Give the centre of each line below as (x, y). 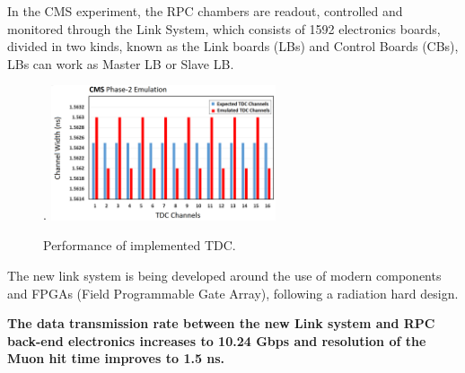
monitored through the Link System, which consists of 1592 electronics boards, (224, 28)
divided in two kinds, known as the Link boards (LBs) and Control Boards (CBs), (233, 46)
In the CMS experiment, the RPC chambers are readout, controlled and (205, 11)
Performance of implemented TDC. (140, 245)
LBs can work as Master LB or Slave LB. (121, 63)
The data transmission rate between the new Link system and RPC (221, 323)
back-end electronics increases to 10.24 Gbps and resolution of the (217, 340)
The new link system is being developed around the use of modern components (224, 276)
